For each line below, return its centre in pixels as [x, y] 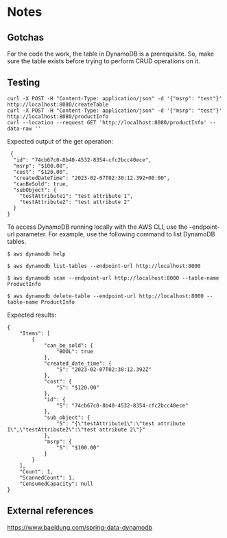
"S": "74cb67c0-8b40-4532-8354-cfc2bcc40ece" [122, 405]
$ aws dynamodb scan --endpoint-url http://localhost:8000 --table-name [113, 278]
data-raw [20, 128]
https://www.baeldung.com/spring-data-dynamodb [80, 527]
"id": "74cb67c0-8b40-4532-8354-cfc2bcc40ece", [83, 160]
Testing [24, 83]
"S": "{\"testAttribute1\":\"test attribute [121, 423]
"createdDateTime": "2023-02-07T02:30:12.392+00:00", [92, 178]
